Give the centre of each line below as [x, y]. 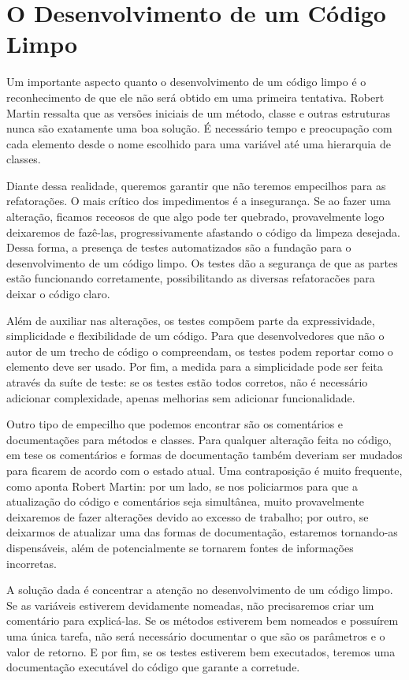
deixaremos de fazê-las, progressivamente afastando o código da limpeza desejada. [203, 232]
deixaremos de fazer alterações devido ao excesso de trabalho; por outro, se [188, 516]
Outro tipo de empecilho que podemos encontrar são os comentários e [175, 424]
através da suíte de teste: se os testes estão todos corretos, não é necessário [187, 382]
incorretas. [32, 563]
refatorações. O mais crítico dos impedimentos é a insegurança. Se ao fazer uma [199, 201]
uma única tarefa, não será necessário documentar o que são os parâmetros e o [196, 635]
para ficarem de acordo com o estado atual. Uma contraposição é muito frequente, [204, 470]
